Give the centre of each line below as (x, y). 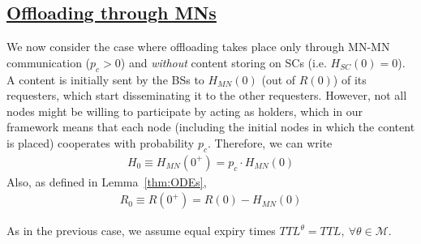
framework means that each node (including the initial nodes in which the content (211, 127)
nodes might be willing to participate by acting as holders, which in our (185, 111)
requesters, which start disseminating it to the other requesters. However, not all (207, 95)
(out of (279, 79)
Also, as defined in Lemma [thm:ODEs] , (107, 181)
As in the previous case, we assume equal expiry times (141, 231)
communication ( (49, 62)
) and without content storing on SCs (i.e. (223, 62)
